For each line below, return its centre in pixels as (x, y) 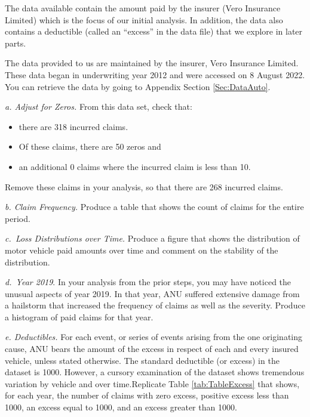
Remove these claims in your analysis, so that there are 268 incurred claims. (144, 186)
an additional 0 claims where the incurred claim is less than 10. (135, 166)
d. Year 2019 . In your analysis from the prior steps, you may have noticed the (148, 282)
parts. (16, 43)
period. (18, 218)
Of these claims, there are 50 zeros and (90, 146)
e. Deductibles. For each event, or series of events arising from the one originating (154, 337)
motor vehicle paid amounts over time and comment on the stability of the (142, 250)
